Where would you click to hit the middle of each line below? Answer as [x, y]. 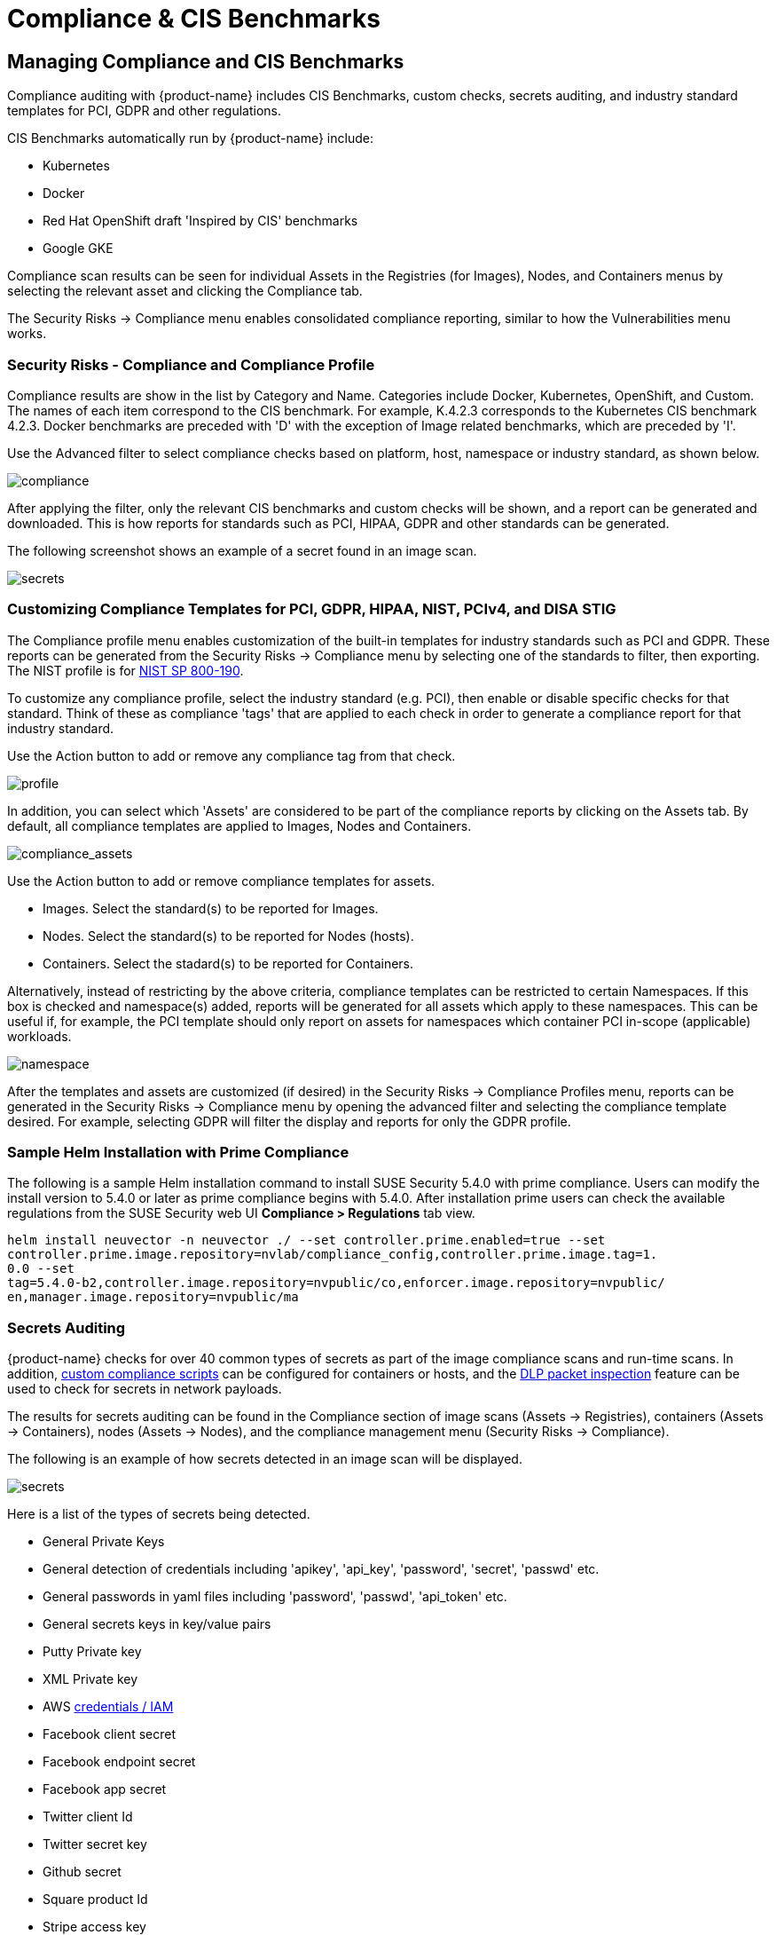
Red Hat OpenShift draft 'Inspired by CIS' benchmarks [200, 221]
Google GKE [78, 249]
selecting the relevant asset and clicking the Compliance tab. [185, 291]
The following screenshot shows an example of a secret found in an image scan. [242, 550]
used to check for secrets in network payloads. [145, 1389]
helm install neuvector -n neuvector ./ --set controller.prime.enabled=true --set [306, 1240]
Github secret [82, 1872]
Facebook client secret [109, 1734]
